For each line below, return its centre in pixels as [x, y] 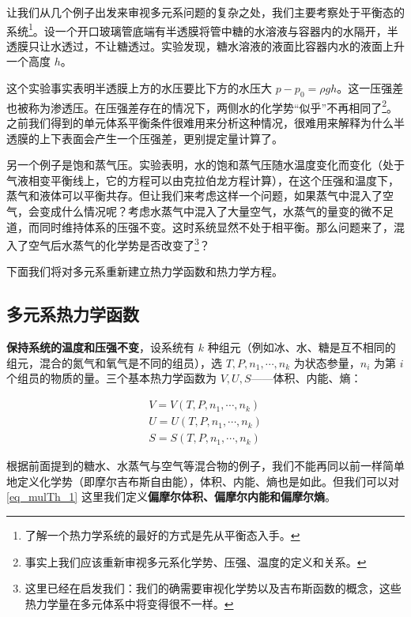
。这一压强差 [370, 88]
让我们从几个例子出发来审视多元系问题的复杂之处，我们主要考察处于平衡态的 [205, 12]
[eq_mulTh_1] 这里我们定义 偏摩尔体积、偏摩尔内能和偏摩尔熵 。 [171, 497]
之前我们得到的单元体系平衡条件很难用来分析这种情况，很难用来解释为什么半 [205, 123]
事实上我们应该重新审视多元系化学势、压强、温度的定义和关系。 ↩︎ [196, 561]
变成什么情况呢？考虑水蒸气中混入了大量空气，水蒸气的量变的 [200, 211]
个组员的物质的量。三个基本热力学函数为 [111, 378]
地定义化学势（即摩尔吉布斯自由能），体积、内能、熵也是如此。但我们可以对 [203, 481]
